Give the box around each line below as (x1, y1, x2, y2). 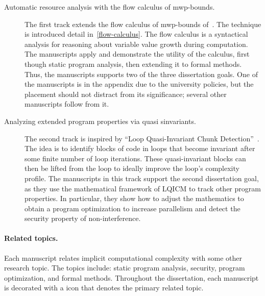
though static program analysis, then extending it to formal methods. (25, 58, 242, 69)
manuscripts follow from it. (25, 98, 109, 109)
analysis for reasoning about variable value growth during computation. (25, 38, 248, 49)
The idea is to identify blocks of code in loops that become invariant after (25, 143, 255, 154)
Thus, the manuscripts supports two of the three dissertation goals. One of (25, 68, 258, 79)
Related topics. (4, 233, 58, 243)
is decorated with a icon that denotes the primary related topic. (4, 282, 204, 293)
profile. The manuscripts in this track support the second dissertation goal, (25, 172, 259, 183)
